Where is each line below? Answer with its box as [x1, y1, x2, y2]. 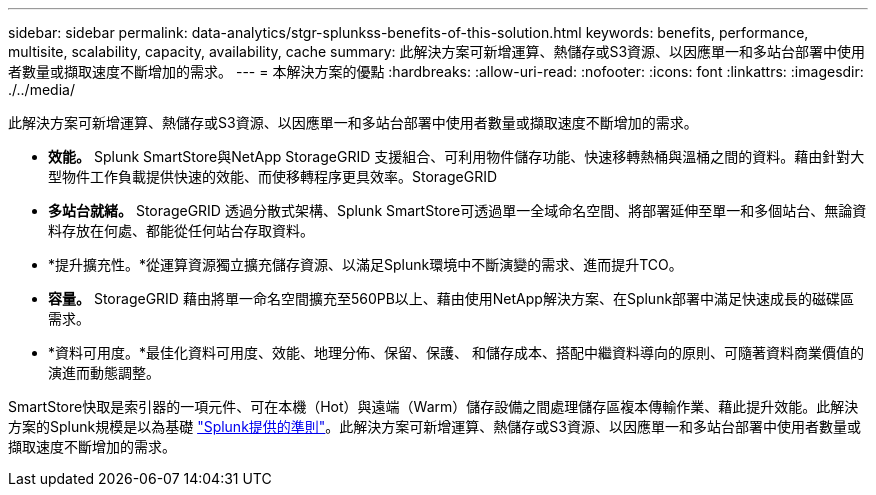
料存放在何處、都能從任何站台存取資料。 [48, 222, 314, 239]
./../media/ [8, 81, 75, 98]
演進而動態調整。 [48, 364, 160, 381]
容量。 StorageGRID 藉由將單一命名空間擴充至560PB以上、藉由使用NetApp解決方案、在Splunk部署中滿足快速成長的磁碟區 [48, 290, 855, 307]
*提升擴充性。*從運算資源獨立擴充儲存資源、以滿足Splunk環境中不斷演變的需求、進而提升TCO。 [48, 256, 683, 273]
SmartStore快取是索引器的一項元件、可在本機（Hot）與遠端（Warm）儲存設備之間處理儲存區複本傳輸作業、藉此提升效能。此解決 [8, 398, 859, 415]
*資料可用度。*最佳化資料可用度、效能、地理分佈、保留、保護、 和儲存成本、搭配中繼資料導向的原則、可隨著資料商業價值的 [48, 344, 864, 361]
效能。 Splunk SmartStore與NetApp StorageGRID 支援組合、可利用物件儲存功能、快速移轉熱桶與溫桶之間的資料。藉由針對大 [48, 148, 865, 165]
